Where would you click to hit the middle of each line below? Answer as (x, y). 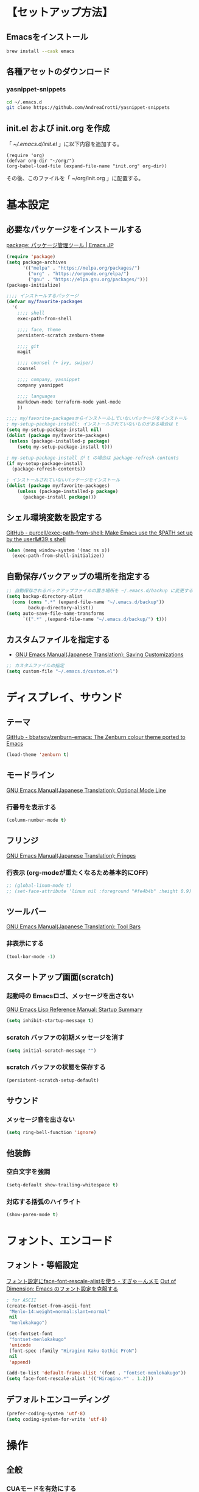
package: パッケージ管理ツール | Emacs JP (60, 245)
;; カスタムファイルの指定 (35, 666)
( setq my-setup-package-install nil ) (54, 430)
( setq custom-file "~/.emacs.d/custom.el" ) (62, 671)
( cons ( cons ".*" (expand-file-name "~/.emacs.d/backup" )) (88, 602)
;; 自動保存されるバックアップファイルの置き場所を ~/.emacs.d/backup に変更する (100, 591)
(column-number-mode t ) (37, 820)
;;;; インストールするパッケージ (43, 296)
